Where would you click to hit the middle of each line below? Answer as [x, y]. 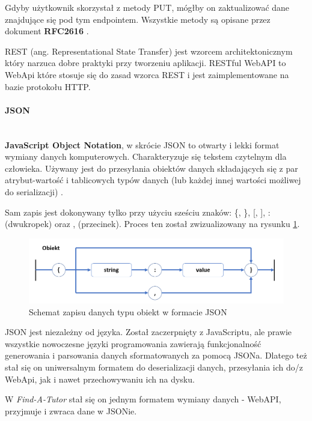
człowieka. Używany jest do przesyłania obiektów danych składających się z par [151, 168]
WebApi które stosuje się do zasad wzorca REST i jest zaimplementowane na [147, 74]
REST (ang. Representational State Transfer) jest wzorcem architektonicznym [149, 51]
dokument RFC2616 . [47, 31]
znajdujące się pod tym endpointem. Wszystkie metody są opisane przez [138, 19]
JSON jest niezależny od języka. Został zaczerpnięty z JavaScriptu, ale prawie [148, 332]
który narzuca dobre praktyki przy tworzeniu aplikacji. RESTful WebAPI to [145, 63]
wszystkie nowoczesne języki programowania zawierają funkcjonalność [133, 343]
